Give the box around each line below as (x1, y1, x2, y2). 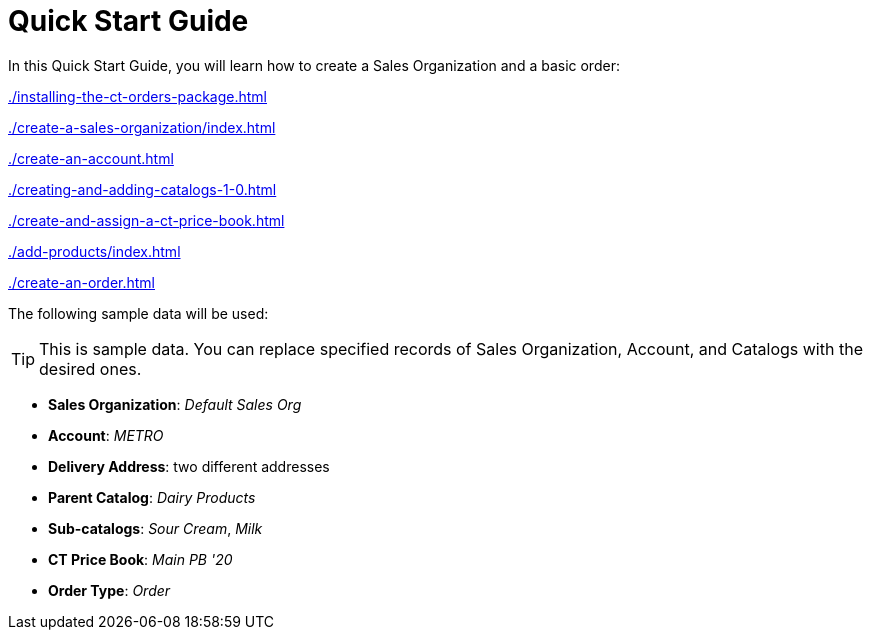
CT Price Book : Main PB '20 (48, 550, 233, 568)
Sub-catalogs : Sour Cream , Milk (48, 519, 263, 537)
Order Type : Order (48, 581, 171, 599)
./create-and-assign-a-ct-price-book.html (8, 211, 285, 229)
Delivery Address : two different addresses (48, 457, 330, 475)
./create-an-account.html (8, 149, 174, 167)
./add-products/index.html (8, 242, 181, 260)
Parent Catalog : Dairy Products (48, 488, 256, 506)
